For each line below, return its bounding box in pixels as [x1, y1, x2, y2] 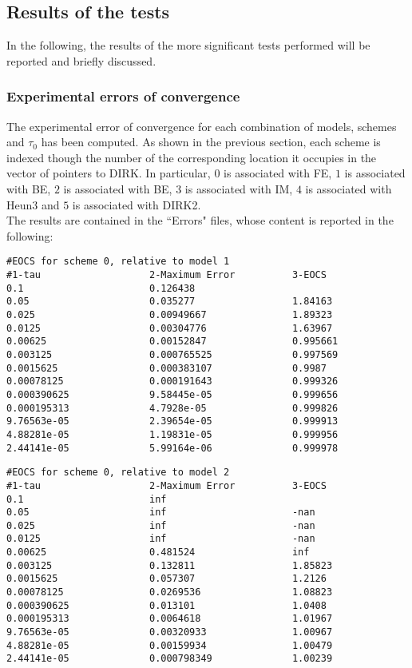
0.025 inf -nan [6, 519, 315, 531]
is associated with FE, [224, 165, 332, 181]
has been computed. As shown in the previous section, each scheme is [41, 133, 381, 150]
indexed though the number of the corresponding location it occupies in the [6, 149, 377, 165]
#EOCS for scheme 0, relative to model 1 [6, 256, 230, 268]
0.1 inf [6, 493, 167, 505]
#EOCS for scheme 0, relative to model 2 [6, 467, 230, 479]
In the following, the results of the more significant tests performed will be [6, 37, 370, 54]
